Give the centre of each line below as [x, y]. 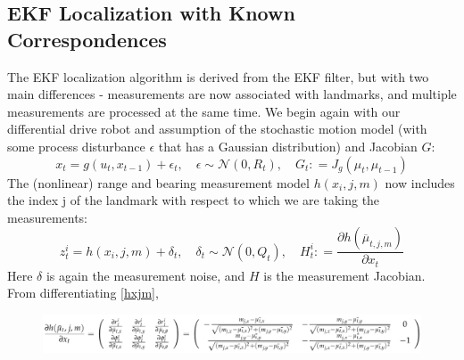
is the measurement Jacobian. [344, 275]
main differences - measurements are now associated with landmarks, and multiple [232, 94]
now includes [420, 182]
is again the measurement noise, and [145, 275]
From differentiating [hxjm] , [83, 293]
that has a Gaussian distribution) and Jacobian [288, 146]
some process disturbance [76, 146]
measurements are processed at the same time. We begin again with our [204, 111]
